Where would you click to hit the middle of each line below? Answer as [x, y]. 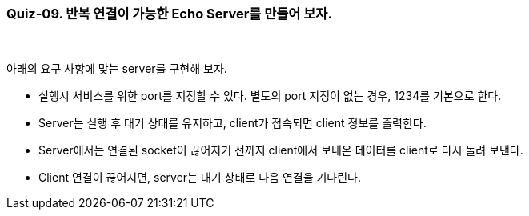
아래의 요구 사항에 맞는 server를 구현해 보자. [117, 69]
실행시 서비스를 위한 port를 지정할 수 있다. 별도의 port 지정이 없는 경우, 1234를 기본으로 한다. [270, 96]
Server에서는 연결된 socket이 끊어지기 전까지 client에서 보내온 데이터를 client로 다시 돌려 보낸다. [281, 150]
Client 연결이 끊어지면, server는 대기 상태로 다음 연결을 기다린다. [200, 178]
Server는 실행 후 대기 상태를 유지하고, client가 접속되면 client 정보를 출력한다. [232, 123]
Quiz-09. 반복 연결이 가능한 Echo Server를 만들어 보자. [169, 14]
